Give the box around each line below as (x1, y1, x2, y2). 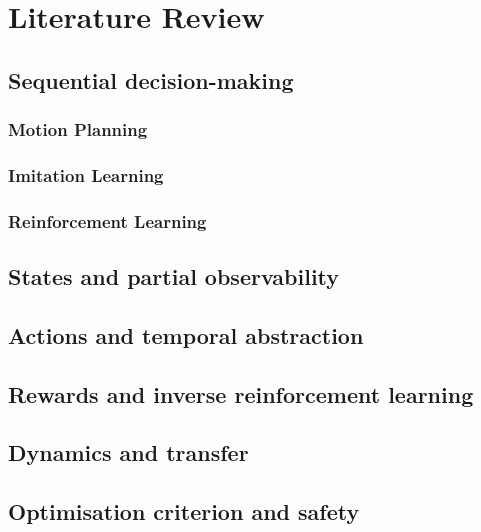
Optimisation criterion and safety (8, 496, 360, 527)
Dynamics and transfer (8, 437, 249, 468)
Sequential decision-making (8, 64, 294, 95)
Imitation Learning (8, 162, 164, 187)
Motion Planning (8, 117, 148, 142)
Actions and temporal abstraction (8, 319, 364, 350)
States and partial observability (8, 261, 340, 292)
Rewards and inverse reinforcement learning (8, 378, 474, 409)
